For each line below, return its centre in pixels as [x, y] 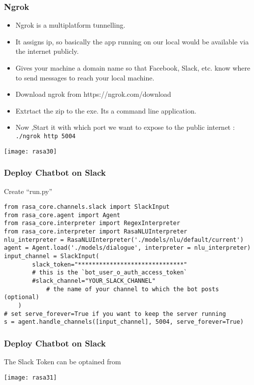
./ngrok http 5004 [46, 136]
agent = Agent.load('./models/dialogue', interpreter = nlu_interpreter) [127, 248]
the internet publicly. [47, 51]
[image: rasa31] [31, 377]
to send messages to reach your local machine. [85, 77]
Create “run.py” [28, 191]
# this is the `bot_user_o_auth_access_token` [110, 273]
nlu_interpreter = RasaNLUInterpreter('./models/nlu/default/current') [124, 240]
